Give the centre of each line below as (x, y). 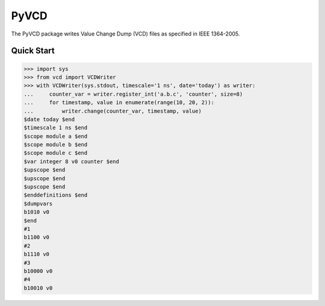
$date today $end (49, 119)
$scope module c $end (56, 153)
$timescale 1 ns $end (56, 128)
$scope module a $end (56, 136)
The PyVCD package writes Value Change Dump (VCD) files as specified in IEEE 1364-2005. (125, 34)
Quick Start (33, 51)
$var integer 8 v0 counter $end (72, 161)
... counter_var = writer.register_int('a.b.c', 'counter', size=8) (133, 94)
